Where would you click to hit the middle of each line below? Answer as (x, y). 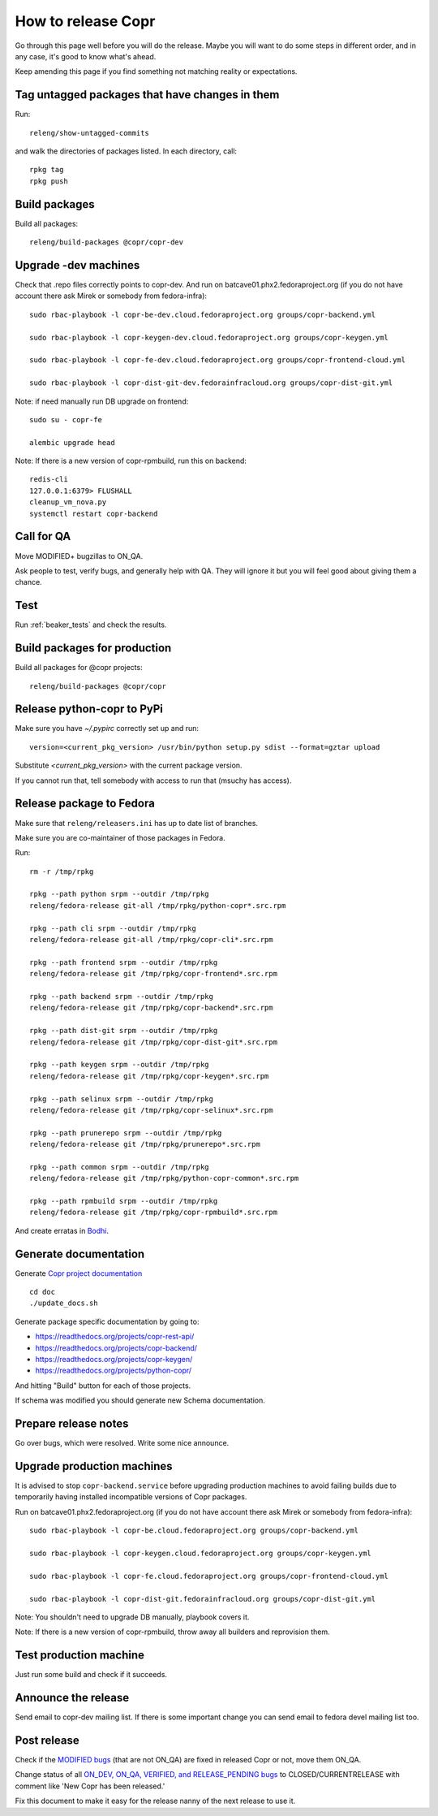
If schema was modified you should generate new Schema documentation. (140, 1400)
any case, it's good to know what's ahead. (86, 56)
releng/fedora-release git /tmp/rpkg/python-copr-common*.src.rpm (164, 1178)
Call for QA (43, 536)
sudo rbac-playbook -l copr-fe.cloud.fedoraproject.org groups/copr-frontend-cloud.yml (209, 1576)
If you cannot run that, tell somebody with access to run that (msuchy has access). (153, 780)
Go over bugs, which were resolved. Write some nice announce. (122, 1443)
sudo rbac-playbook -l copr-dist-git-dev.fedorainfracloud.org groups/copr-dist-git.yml (211, 383)
